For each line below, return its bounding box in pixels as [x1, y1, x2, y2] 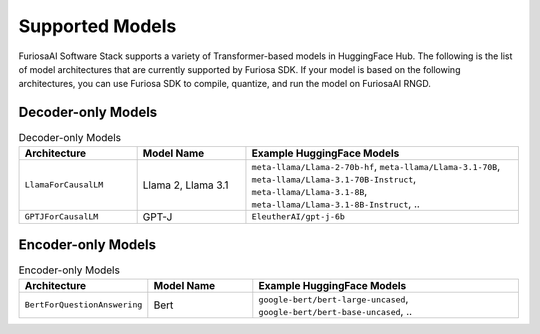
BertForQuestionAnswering [24, 300, 143, 310]
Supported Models [18, 15, 177, 37]
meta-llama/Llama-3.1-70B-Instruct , [251, 171, 417, 185]
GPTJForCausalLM [24, 211, 99, 222]
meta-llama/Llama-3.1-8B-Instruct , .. [251, 196, 420, 210]
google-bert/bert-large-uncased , [258, 291, 409, 305]
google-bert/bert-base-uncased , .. [258, 304, 413, 318]
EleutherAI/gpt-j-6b [251, 211, 345, 222]
